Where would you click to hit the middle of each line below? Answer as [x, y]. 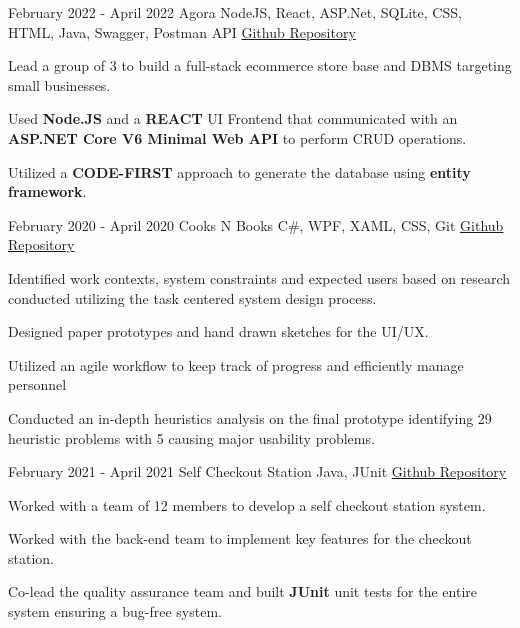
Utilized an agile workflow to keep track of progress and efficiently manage [236, 364]
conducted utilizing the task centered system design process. [192, 297]
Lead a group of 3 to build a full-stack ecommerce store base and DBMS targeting [260, 65]
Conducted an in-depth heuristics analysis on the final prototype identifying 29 [250, 417]
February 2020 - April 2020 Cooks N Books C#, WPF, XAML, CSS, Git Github [256, 224]
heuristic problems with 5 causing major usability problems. [191, 437]
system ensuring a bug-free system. [115, 611]
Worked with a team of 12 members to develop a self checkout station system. [247, 504]
